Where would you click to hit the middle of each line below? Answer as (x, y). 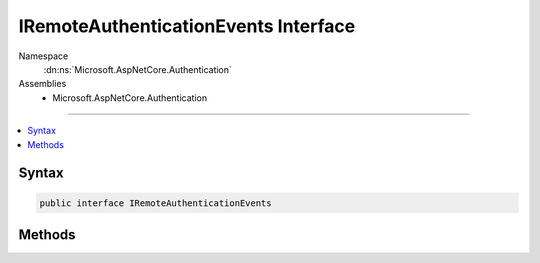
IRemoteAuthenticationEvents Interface (187, 26)
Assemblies (42, 84)
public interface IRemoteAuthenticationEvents (155, 203)
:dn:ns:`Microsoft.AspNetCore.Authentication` (137, 69)
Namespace (43, 56)
